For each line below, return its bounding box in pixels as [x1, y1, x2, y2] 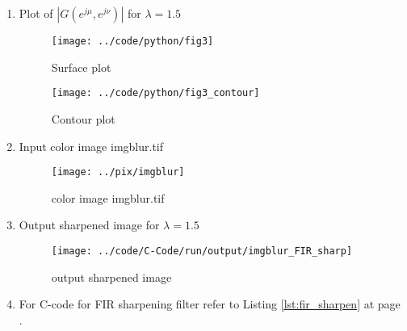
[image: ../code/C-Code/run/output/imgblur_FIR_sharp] [51, 245, 353, 257]
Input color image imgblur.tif [19, 137, 164, 154]
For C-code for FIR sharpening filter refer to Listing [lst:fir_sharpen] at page [19, 295, 401, 312]
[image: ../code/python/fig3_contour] [51, 87, 260, 99]
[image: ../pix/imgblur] [51, 166, 185, 178]
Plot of [19, 5, 53, 21]
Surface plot [51, 58, 111, 75]
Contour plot [51, 110, 115, 127]
